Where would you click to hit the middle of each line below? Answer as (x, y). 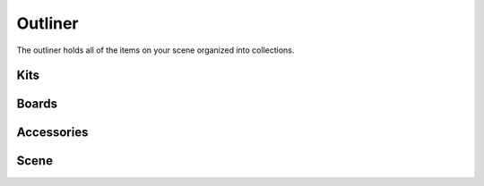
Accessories (52, 133)
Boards (37, 104)
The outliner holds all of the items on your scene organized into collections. (156, 50)
